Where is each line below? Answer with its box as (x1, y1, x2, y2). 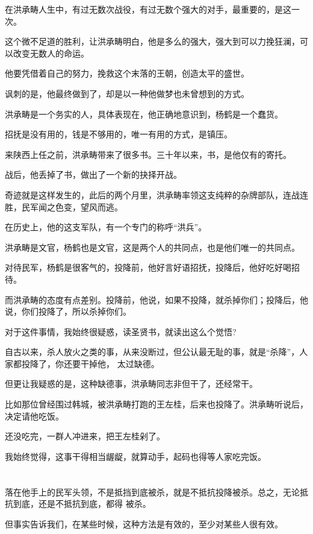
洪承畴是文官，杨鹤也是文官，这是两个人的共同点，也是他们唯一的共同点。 (5, 240, 300, 253)
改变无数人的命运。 (13, 46, 89, 59)
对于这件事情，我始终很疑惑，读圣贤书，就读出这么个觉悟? (5, 325, 237, 338)
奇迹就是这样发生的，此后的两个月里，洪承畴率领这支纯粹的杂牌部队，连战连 (5, 188, 308, 201)
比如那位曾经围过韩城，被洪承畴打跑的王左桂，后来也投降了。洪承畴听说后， (5, 398, 308, 410)
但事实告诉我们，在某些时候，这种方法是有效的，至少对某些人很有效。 (5, 517, 283, 530)
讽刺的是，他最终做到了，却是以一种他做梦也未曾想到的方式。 (5, 87, 249, 99)
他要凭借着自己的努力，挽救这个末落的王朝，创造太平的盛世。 (5, 67, 249, 80)
